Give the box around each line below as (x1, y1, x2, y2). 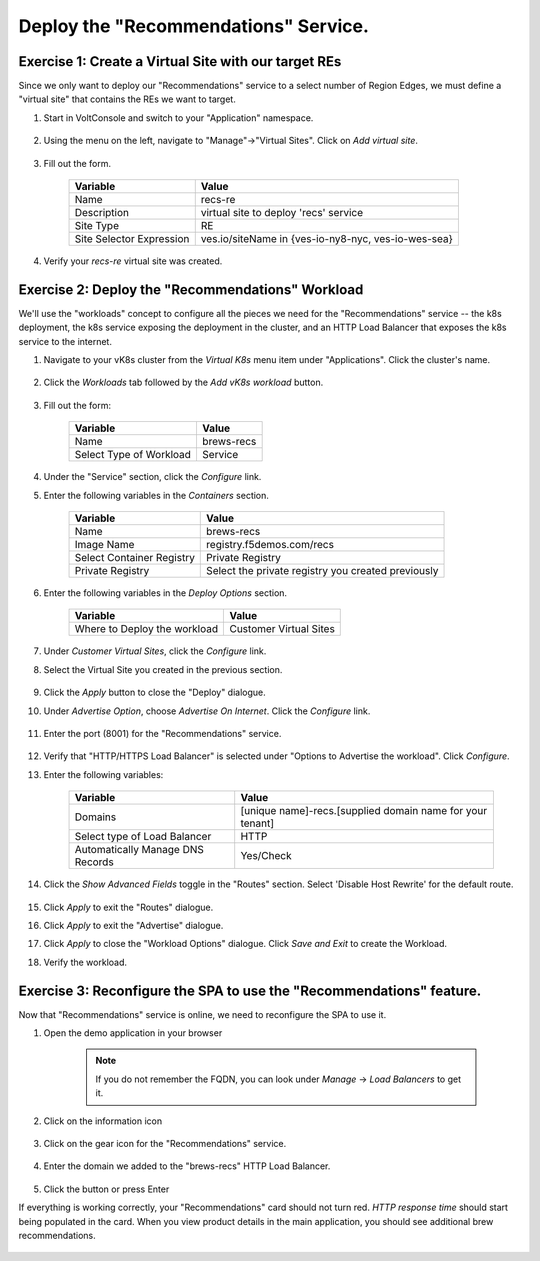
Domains (74, 810, 117, 824)
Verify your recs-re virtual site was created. (43, 255, 223, 267)
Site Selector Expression (74, 232, 190, 246)
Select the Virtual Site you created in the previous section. (43, 663, 283, 675)
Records (74, 855, 114, 869)
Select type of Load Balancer (74, 830, 212, 844)
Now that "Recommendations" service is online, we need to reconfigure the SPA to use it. (18, 1008, 387, 1020)
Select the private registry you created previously (206, 564, 439, 578)
